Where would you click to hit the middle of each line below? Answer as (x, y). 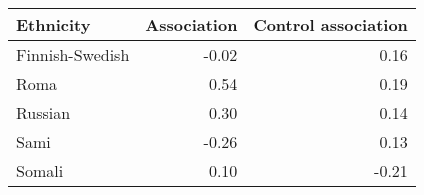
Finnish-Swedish (73, 54)
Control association (330, 24)
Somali (40, 170)
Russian (43, 112)
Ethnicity (53, 24)
